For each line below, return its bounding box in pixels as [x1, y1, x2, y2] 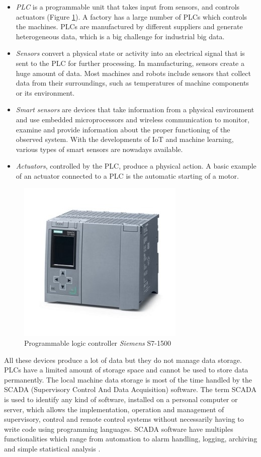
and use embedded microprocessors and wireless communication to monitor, [16, 114, 249, 124]
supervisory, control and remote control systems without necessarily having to [4, 414, 244, 424]
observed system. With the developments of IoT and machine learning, [16, 134, 234, 144]
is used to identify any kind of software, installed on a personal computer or [4, 394, 238, 405]
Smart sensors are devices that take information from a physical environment [16, 104, 254, 115]
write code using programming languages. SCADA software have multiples [4, 423, 233, 434]
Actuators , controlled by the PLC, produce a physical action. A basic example [16, 161, 256, 171]
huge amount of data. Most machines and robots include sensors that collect [16, 67, 251, 78]
